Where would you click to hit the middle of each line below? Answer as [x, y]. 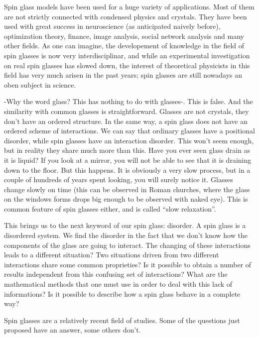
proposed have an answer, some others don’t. [72, 330]
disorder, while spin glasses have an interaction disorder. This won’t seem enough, [129, 140]
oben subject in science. [40, 84]
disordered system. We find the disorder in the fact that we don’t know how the [126, 235]
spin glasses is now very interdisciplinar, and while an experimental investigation [127, 55]
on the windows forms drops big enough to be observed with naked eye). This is [126, 199]
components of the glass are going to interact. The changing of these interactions [127, 245]
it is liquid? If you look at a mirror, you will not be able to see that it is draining [128, 160]
